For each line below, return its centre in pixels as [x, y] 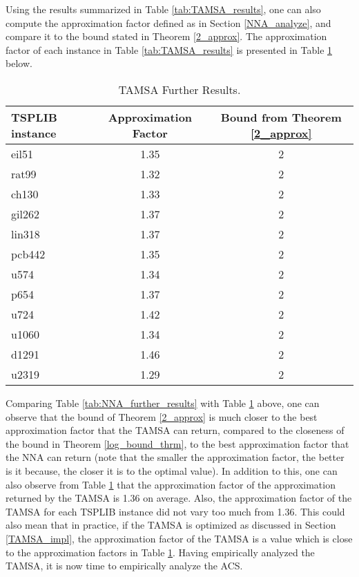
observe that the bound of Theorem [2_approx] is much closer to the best [162, 416]
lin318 [26, 234]
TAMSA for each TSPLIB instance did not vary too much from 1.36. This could [175, 511]
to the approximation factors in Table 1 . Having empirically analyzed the [160, 552]
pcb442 [28, 254]
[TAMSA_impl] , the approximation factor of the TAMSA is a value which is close [179, 538]
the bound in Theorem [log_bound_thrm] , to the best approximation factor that [177, 443]
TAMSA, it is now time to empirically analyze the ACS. [124, 566]
